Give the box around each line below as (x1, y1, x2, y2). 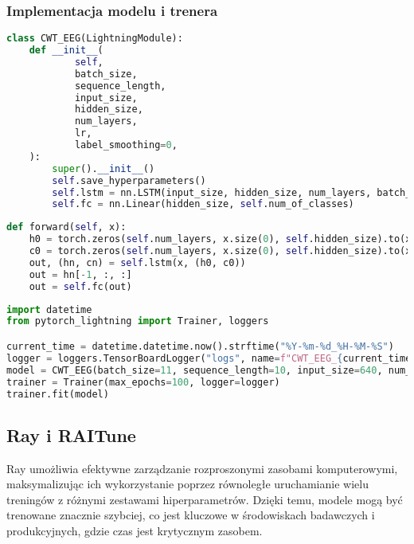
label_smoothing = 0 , (74, 139, 178, 151)
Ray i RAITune (6, 422, 136, 447)
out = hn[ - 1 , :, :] (29, 268, 132, 280)
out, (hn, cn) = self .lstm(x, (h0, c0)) (29, 256, 246, 268)
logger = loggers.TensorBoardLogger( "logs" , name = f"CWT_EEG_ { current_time (6, 352, 412, 364)
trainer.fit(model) (6, 388, 109, 400)
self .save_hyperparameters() (52, 174, 206, 186)
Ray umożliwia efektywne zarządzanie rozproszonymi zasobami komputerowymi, (6, 460, 398, 476)
